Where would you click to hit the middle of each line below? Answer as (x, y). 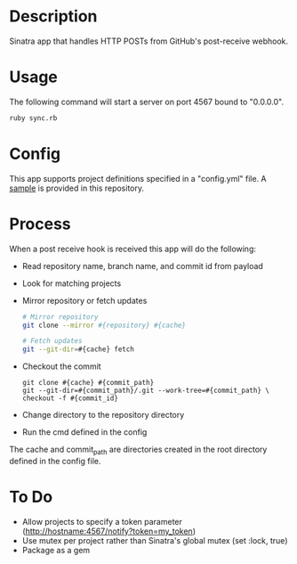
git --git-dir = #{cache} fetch (78, 349)
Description (53, 16)
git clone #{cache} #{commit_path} (88, 383)
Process (40, 224)
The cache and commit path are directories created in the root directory (138, 450)
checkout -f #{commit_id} (70, 398)
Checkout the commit (61, 366)
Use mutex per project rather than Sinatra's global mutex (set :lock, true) (155, 540)
